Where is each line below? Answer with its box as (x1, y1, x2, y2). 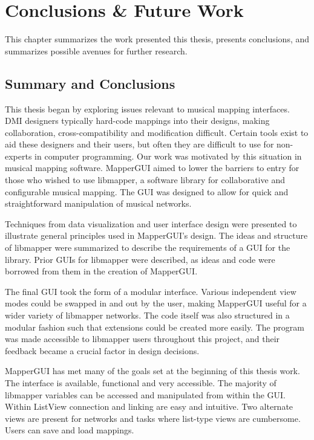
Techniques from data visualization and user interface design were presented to (5, 217, 297, 230)
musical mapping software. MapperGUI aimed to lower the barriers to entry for (5, 161, 299, 174)
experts (5, 149, 32, 162)
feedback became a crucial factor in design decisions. (5, 344, 200, 357)
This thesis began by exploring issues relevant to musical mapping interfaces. (5, 102, 290, 115)
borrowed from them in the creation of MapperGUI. (5, 265, 198, 277)
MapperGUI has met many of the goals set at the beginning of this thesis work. (5, 364, 300, 377)
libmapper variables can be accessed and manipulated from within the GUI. (5, 388, 286, 401)
